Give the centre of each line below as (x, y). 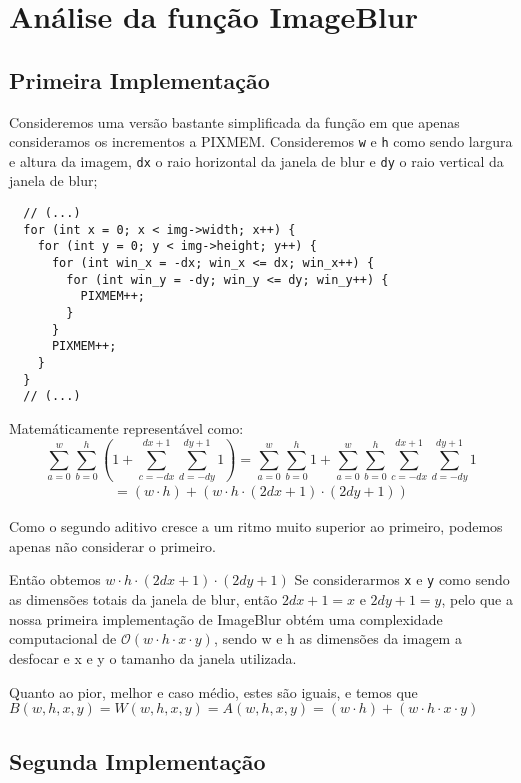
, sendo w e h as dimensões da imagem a (337, 638)
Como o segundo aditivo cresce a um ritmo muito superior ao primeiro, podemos (256, 526)
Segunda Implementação (137, 760)
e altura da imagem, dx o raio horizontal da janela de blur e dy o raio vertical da (256, 160)
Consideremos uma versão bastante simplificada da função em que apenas (234, 121)
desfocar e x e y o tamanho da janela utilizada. (153, 657)
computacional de (63, 638)
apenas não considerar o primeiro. (112, 545)
